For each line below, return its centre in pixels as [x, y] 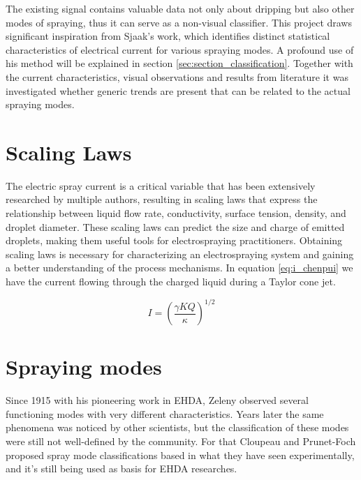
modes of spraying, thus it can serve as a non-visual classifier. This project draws [179, 22]
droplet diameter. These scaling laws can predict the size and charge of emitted [175, 226]
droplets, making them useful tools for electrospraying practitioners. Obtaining [174, 240]
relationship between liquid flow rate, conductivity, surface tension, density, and [176, 213]
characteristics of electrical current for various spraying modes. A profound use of [180, 49]
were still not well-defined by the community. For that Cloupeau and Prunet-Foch [181, 441]
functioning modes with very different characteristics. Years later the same [165, 413]
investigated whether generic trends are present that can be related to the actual [178, 90]
